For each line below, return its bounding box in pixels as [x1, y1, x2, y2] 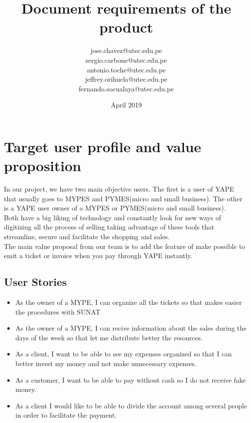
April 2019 [110, 100, 142, 110]
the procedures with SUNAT [15, 306, 100, 317]
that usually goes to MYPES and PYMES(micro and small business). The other [4, 193, 243, 203]
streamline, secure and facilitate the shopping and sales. [4, 231, 170, 241]
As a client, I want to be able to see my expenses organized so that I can [15, 349, 232, 359]
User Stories [4, 274, 67, 289]
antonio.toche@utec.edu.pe [86, 64, 166, 74]
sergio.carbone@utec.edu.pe [85, 54, 167, 65]
